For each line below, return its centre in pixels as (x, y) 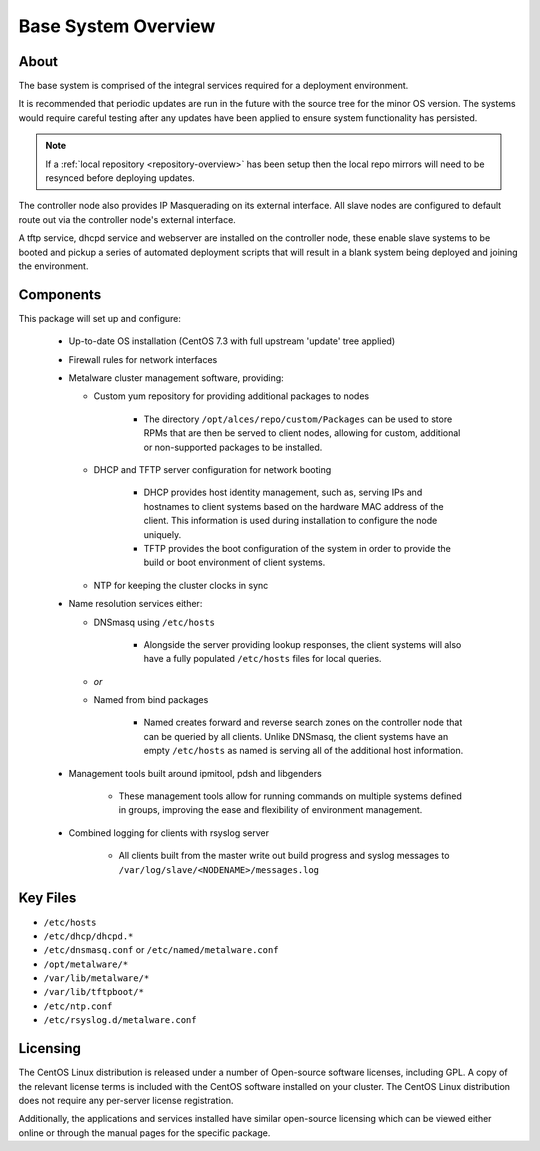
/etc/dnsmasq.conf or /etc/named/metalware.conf (161, 950)
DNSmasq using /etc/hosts (154, 622)
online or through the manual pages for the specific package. (144, 1132)
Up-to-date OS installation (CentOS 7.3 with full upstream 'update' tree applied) (232, 341)
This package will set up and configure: (100, 318)
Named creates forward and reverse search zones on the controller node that (303, 722)
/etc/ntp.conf (78, 1006)
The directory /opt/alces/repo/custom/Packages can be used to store (298, 419)
